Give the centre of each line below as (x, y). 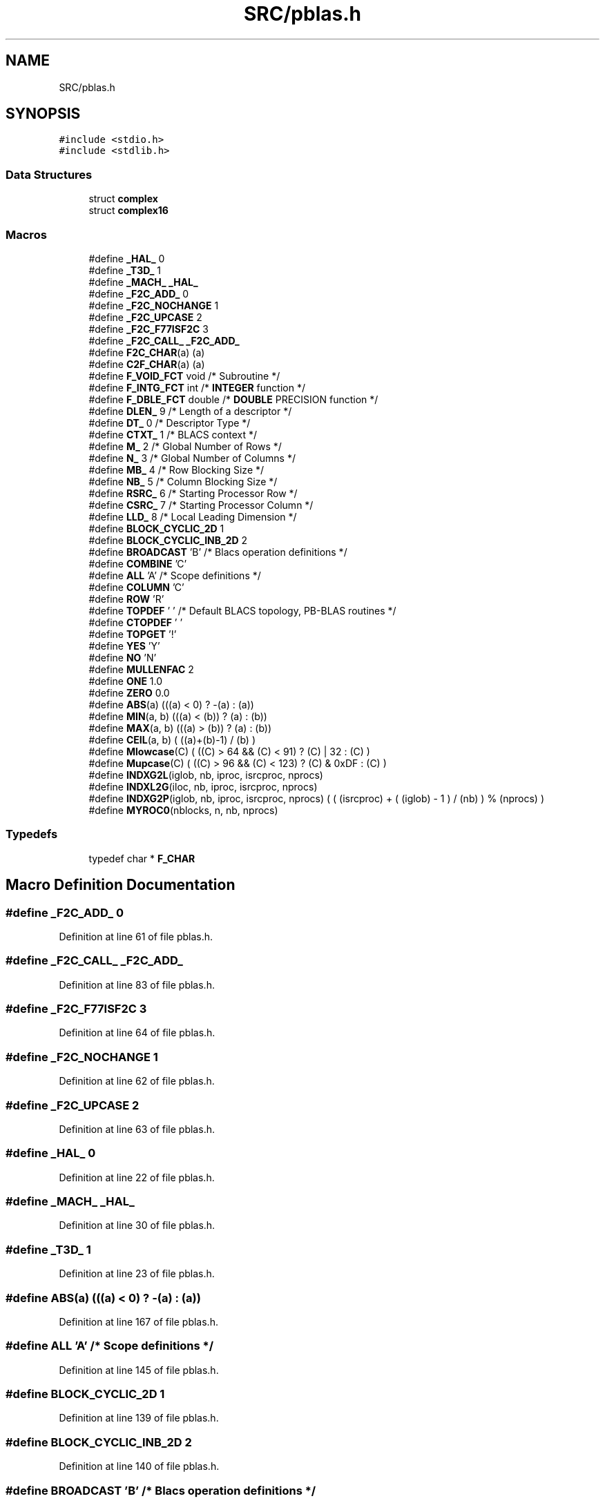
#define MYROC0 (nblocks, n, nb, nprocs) (183, 810)
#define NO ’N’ (123, 657)
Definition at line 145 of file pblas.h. (139, 1370)
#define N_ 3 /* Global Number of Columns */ (192, 458)
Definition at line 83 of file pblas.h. (137, 985)
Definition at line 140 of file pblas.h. (139, 1466)
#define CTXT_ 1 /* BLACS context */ (173, 434)
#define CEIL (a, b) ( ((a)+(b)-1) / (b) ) (172, 739)
